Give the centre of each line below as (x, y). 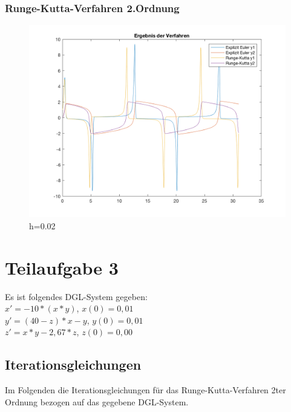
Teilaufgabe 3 (62, 267)
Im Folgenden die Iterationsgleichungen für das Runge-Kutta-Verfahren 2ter (145, 390)
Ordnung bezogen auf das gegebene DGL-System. (97, 401)
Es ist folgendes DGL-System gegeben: (76, 296)
